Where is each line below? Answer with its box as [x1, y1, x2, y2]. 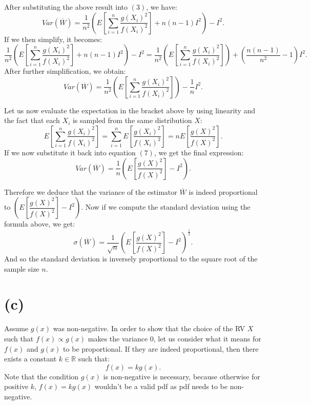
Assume [4, 323, 29, 334]
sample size [4, 263, 39, 274]
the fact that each [4, 115, 60, 126]
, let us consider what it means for [153, 333, 261, 344]
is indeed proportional [189, 186, 258, 197]
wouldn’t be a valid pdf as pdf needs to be [94, 381, 227, 392]
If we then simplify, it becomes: [4, 33, 102, 44]
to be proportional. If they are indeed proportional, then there [63, 343, 259, 354]
